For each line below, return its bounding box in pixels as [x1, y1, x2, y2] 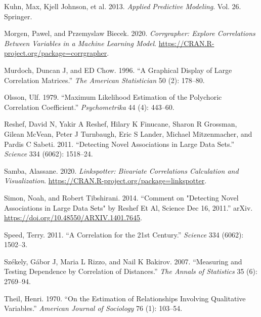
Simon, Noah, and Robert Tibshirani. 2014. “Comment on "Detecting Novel [4, 192, 239, 203]
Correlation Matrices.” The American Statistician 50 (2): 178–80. [4, 74, 205, 85]
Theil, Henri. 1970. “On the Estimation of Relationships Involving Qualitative [4, 293, 246, 303]
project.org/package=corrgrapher [4, 48, 107, 58]
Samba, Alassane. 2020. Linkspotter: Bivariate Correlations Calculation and [4, 165, 239, 176]
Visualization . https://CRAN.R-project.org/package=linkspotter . [4, 175, 207, 186]
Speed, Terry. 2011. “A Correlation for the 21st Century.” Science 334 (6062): [4, 229, 244, 240]
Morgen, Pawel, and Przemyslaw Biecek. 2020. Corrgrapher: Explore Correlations [4, 28, 255, 38]
